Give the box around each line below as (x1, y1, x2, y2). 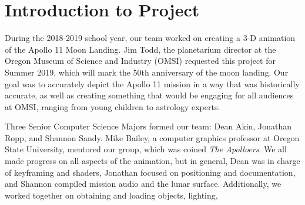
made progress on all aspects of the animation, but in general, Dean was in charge (5, 155, 300, 167)
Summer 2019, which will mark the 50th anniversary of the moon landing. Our (5, 66, 289, 78)
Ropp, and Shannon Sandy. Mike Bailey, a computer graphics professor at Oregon (5, 131, 300, 143)
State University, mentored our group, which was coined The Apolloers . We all (5, 143, 287, 155)
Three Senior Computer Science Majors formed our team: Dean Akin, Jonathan (5, 120, 291, 132)
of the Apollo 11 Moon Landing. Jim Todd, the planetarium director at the (5, 43, 276, 55)
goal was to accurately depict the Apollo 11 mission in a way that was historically (5, 77, 300, 90)
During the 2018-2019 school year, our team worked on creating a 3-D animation (5, 32, 296, 44)
